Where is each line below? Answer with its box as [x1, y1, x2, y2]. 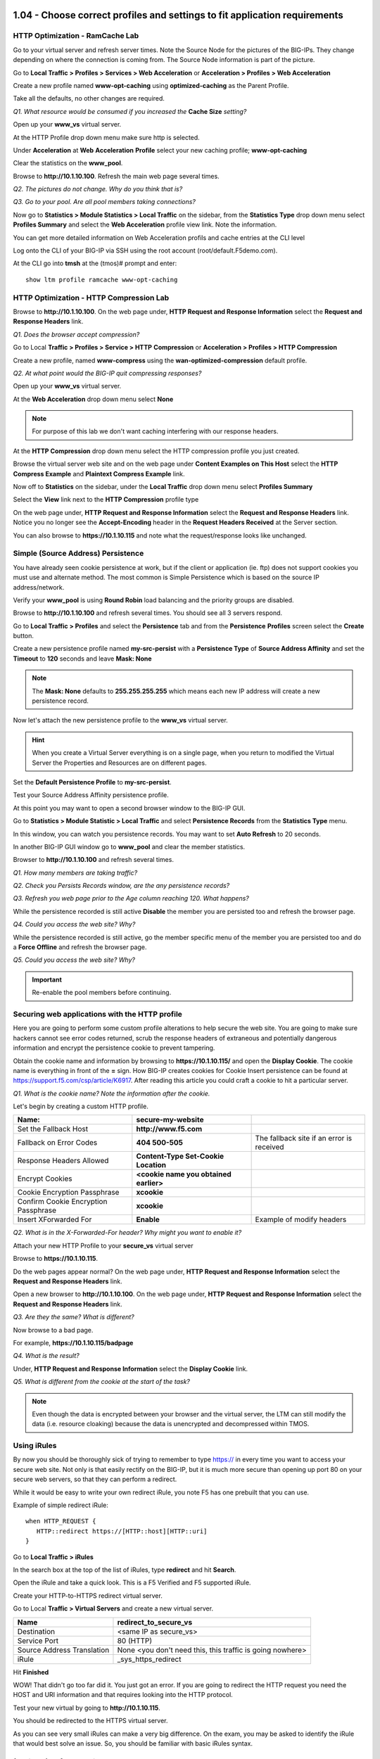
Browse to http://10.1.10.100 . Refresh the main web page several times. [13, 172, 220, 180]
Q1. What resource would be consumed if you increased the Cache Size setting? [13, 107, 247, 115]
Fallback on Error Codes [17, 1138, 98, 1148]
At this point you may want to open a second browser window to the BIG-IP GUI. [13, 804, 246, 812]
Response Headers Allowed [17, 1156, 109, 1166]
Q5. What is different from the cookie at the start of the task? [13, 1378, 190, 1386]
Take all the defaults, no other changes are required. [13, 94, 165, 103]
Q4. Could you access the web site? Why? [13, 920, 136, 929]
